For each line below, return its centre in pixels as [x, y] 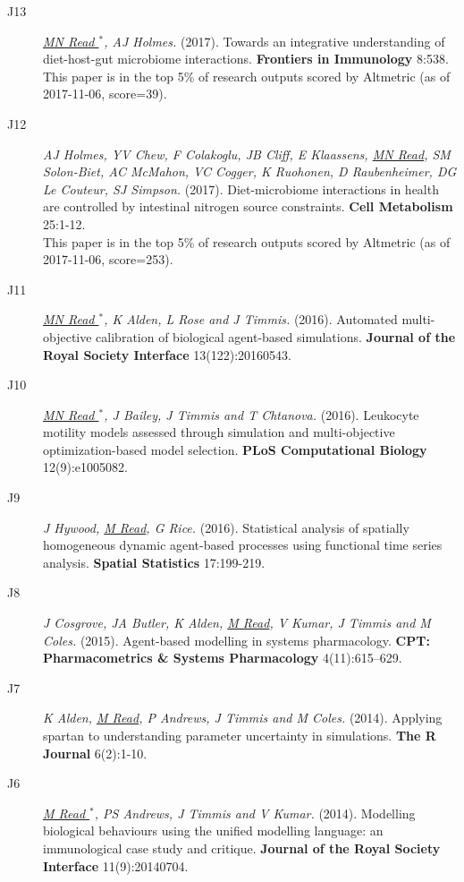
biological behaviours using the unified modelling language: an [213, 831]
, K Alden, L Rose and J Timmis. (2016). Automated [251, 319]
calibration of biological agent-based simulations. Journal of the [276, 336]
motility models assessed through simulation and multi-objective [219, 432]
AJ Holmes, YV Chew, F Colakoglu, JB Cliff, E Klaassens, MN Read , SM [247, 154]
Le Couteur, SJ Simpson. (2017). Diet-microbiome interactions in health [241, 188]
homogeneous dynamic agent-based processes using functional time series [243, 545]
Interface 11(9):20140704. [116, 865]
